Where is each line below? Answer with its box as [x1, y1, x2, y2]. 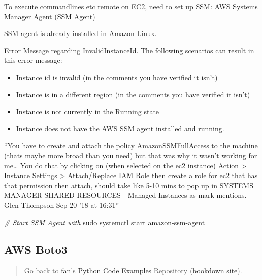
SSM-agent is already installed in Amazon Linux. [4, 28, 157, 39]
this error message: [4, 55, 62, 65]
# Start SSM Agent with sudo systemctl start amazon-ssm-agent [4, 217, 205, 227]
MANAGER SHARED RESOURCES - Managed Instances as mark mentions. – [4, 190, 253, 200]
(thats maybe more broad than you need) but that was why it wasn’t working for [4, 150, 257, 160]
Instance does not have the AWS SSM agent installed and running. [16, 123, 224, 133]
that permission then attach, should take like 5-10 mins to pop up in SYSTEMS [4, 180, 253, 190]
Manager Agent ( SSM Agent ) [4, 11, 95, 21]
